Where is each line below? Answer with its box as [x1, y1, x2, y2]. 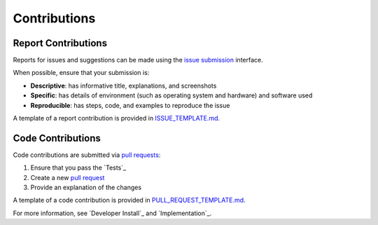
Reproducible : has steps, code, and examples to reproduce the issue [30, 101, 230, 109]
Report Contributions [13, 37, 108, 49]
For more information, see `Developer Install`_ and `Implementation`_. [13, 209, 212, 217]
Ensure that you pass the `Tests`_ [30, 163, 126, 172]
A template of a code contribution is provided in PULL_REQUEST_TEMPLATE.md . [13, 196, 246, 205]
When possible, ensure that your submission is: [13, 69, 150, 77]
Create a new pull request [30, 173, 105, 182]
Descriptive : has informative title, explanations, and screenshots [30, 81, 217, 90]
